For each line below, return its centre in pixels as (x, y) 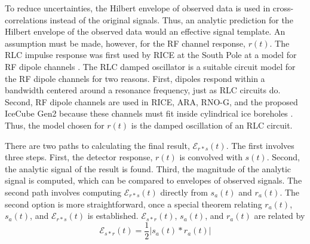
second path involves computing (63, 192)
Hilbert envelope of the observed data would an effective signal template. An (145, 31)
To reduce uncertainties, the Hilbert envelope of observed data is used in (138, 8)
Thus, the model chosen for (55, 125)
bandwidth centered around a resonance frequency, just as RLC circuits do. (143, 90)
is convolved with (211, 157)
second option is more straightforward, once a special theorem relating (133, 204)
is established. (113, 216)
